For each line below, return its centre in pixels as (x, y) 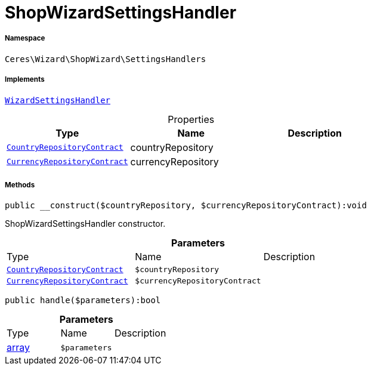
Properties (191, 119)
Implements (25, 80)
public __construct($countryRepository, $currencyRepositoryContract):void (186, 206)
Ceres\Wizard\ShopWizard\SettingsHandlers (106, 59)
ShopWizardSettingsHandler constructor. (85, 224)
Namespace (25, 38)
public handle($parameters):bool (83, 300)
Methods (20, 185)
